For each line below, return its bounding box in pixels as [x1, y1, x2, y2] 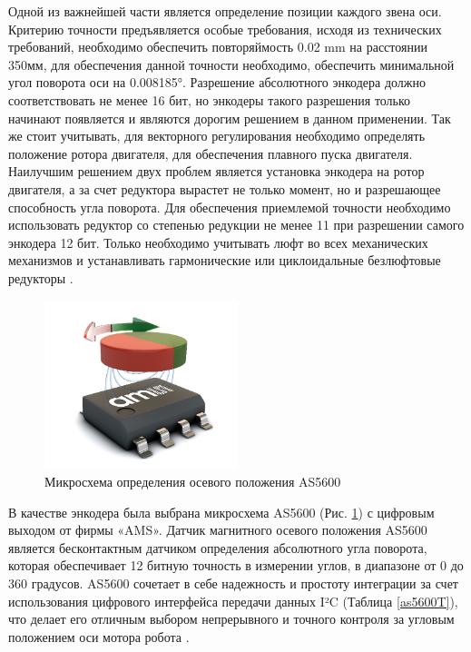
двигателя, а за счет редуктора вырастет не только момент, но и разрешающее [8, 179, 441, 198]
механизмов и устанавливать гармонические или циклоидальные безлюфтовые [8, 251, 441, 270]
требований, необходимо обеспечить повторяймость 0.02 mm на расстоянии [8, 37, 427, 56]
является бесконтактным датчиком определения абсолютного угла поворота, [8, 538, 427, 557]
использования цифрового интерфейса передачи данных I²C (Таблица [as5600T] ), [8, 591, 458, 610]
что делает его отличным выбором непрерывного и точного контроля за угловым [8, 609, 455, 628]
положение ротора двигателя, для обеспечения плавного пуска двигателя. [8, 143, 413, 163]
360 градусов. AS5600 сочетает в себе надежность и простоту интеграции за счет [8, 574, 458, 593]
